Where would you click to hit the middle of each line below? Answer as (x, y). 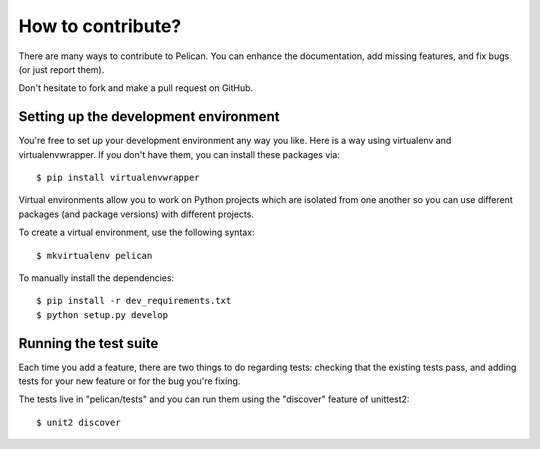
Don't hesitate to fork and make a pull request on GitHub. (136, 88)
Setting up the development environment (149, 116)
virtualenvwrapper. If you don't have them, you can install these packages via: (179, 154)
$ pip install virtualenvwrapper (118, 178)
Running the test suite (88, 343)
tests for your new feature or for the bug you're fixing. (129, 381)
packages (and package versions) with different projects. (136, 214)
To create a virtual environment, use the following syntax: (136, 232)
